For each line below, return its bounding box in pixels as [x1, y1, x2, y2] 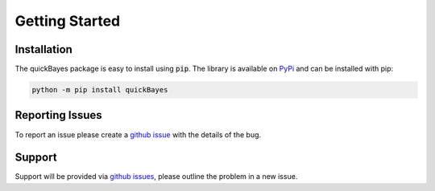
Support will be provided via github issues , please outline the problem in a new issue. [14, 172, 298, 181]
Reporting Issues [14, 108, 102, 122]
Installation [14, 43, 72, 56]
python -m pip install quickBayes [31, 85, 168, 95]
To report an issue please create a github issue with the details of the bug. [14, 129, 262, 140]
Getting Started [14, 12, 121, 30]
